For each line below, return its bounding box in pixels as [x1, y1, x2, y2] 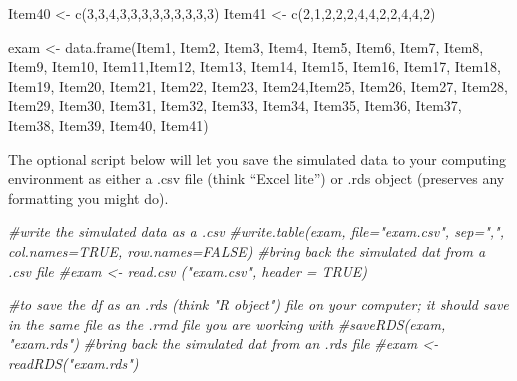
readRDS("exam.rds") [8, 352, 139, 373]
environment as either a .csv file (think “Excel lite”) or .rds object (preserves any [8, 168, 505, 189]
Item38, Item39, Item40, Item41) [8, 114, 209, 135]
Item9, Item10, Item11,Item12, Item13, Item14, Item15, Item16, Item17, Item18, [8, 56, 501, 77]
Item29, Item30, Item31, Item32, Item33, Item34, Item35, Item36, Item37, [8, 95, 462, 116]
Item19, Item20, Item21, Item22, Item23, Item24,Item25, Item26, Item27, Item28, [8, 75, 508, 96]
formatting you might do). [8, 187, 169, 208]
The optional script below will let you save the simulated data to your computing [8, 148, 507, 169]
